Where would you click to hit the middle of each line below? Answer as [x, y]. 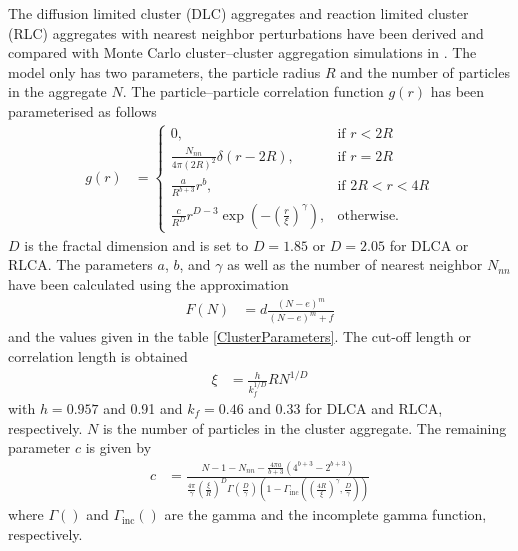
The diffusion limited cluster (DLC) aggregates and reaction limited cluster [238, 13]
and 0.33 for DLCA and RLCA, [345, 407]
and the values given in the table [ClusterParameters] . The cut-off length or [239, 336]
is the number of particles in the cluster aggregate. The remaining [304, 427]
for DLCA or [429, 244]
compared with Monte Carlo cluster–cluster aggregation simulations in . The [242, 52]
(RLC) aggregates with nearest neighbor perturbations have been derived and [246, 32]
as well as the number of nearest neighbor [355, 264]
